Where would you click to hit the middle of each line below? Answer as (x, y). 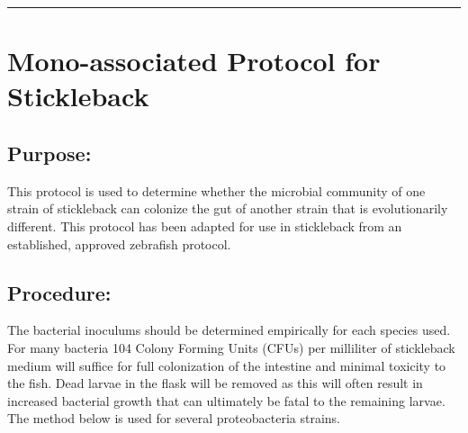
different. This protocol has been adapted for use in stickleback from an (205, 226)
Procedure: (59, 292)
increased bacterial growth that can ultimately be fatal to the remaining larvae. (226, 400)
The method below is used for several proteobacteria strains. (174, 418)
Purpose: (49, 153)
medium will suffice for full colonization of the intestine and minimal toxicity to (227, 365)
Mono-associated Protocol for (194, 61)
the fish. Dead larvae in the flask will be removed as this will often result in (215, 383)
